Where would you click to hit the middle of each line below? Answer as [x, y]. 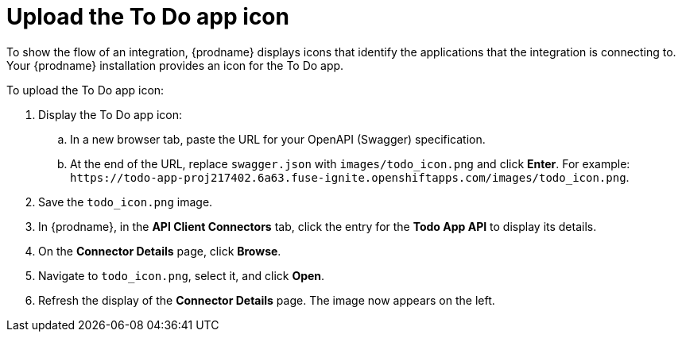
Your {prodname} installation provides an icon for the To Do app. [175, 65]
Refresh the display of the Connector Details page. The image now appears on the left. [267, 300]
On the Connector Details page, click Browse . [160, 251]
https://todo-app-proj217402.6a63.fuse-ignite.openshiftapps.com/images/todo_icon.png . [350, 177]
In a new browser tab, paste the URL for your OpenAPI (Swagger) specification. [278, 139]
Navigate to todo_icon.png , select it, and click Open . [182, 275]
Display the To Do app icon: [110, 114]
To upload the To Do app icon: [85, 90]
